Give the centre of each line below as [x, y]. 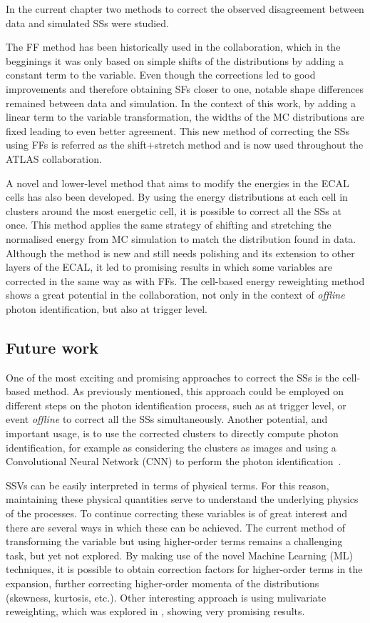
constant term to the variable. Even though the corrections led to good [161, 75]
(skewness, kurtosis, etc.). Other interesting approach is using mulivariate [166, 597]
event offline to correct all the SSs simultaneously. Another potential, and [167, 419]
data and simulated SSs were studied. [87, 23]
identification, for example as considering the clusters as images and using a [171, 447]
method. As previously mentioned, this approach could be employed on [189, 391]
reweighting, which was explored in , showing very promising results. [155, 611]
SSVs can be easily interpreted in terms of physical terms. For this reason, [168, 485]
